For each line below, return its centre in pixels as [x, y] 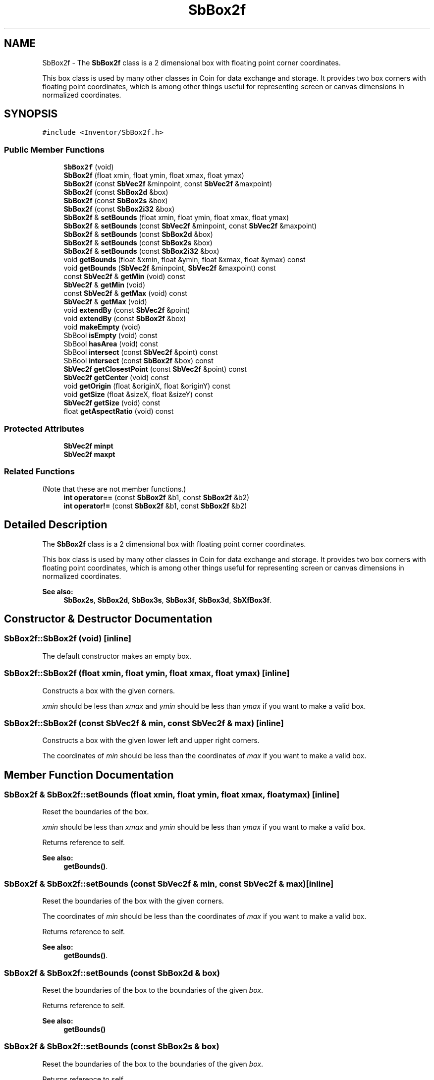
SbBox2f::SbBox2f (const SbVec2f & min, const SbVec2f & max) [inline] [144, 723]
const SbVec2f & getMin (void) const [125, 277]
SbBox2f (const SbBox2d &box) [116, 192]
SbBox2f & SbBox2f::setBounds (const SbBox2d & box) [112, 973]
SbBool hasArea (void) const [111, 344]
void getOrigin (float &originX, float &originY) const [147, 386]
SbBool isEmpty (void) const [110, 336]
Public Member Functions [54, 149]
